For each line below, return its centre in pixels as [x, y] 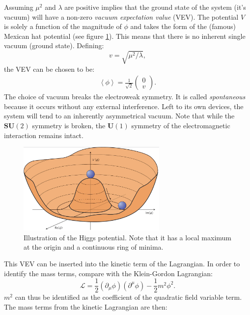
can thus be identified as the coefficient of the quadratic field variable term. [128, 297]
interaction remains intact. [44, 135]
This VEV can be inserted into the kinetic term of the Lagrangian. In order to [122, 264]
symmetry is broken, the [69, 125]
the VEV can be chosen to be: [49, 69]
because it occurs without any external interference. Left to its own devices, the [124, 106]
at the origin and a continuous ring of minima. [94, 247]
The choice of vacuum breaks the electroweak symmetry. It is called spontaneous [125, 97]
